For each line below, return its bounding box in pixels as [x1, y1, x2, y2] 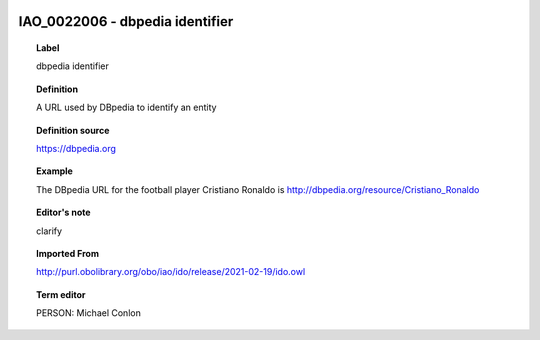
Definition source [36, 124, 110, 136]
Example [36, 165, 74, 177]
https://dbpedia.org [36, 142, 117, 154]
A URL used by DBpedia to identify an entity [36, 101, 217, 114]
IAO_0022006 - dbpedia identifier [18, 13, 234, 30]
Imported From [36, 247, 100, 259]
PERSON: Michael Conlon [36, 307, 142, 319]
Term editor [36, 288, 86, 300]
